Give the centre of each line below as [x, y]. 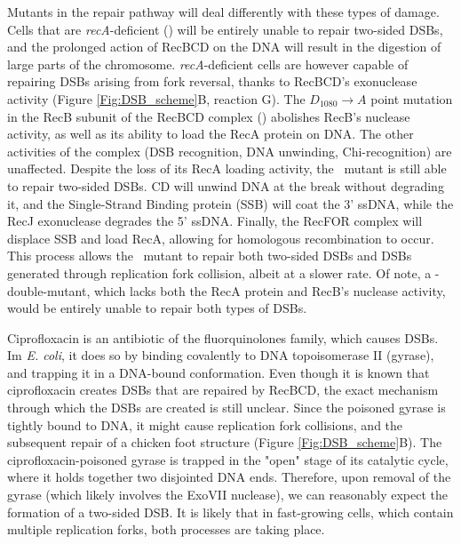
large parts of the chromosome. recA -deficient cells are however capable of [208, 64]
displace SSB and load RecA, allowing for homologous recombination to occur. [221, 238]
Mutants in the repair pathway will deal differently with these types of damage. [223, 12]
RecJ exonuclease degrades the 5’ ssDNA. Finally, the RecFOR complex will [215, 221]
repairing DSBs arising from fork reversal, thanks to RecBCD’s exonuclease [212, 81]
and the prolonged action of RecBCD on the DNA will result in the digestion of [224, 47]
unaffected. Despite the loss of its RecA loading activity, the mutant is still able [227, 168]
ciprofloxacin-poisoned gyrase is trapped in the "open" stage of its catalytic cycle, [228, 459]
